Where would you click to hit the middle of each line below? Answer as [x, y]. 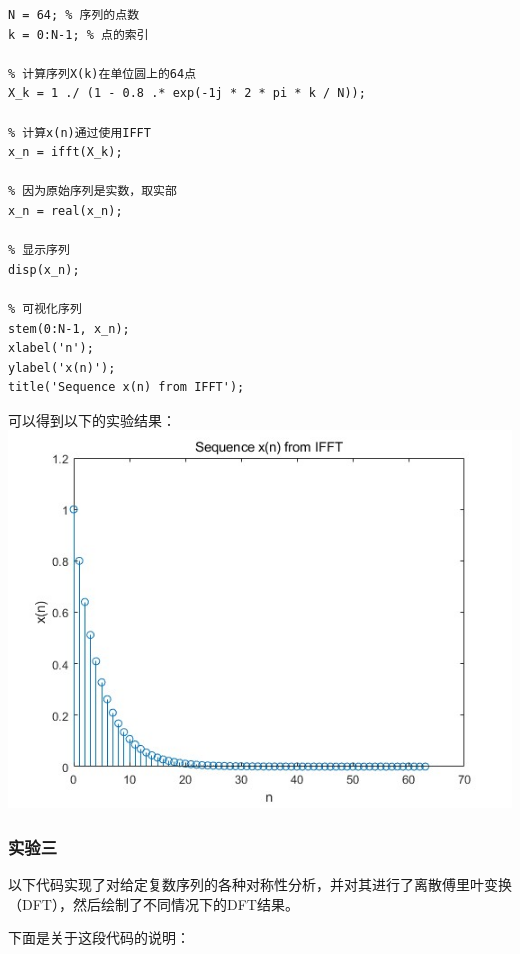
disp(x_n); [44, 269]
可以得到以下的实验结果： [92, 419]
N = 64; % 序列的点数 [74, 15]
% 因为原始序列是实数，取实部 [92, 191]
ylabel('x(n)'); [62, 367]
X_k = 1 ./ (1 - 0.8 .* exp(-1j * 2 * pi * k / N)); [187, 93]
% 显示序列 [39, 250]
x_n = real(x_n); [65, 210]
